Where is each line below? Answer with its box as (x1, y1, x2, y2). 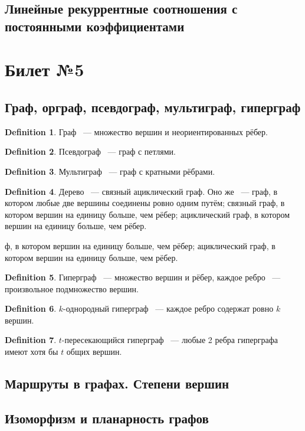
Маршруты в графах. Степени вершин (5, 374, 229, 393)
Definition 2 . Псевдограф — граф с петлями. (5, 145, 176, 158)
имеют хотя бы (5, 345, 58, 358)
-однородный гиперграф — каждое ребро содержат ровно (63, 302, 274, 315)
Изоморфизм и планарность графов (5, 409, 209, 427)
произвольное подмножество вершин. (5, 282, 139, 295)
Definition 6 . (5, 302, 57, 315)
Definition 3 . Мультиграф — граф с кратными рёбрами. (5, 165, 215, 177)
